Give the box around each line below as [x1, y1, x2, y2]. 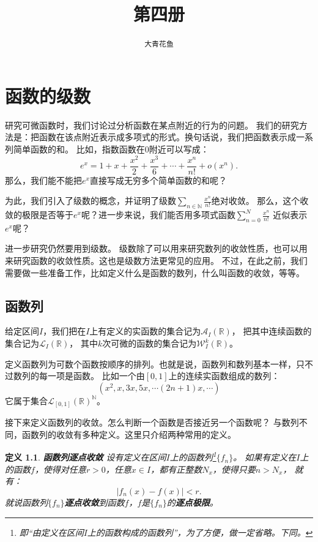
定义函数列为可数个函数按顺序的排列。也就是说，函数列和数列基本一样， [5, 357, 296, 370]
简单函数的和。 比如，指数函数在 [13, 142, 145, 155]
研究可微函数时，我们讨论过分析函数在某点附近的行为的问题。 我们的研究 [5, 118, 299, 131]
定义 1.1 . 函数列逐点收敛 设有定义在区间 [5, 451, 166, 464]
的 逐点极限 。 [166, 495, 218, 508]
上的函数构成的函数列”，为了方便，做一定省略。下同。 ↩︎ [87, 525, 313, 538]
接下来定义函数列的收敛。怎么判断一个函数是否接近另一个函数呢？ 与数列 [5, 416, 299, 429]
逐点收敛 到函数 [64, 495, 125, 508]
